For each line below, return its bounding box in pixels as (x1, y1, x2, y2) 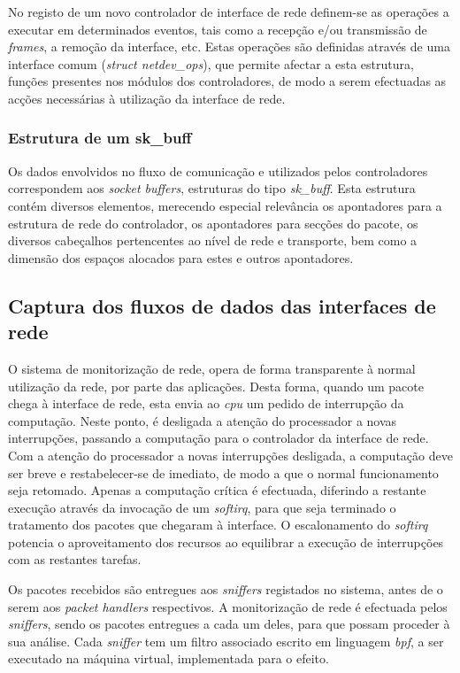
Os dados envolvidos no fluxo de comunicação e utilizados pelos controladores (8, 161, 428, 180)
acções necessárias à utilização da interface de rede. (8, 89, 286, 107)
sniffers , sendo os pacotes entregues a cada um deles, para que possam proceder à (8, 615, 450, 633)
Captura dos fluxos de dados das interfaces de (8, 291, 436, 319)
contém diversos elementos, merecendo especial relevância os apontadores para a (8, 196, 442, 214)
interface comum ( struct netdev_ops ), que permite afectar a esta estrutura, (8, 54, 414, 73)
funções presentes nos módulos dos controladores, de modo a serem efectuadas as (8, 72, 447, 90)
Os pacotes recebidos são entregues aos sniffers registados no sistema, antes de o (8, 580, 443, 599)
